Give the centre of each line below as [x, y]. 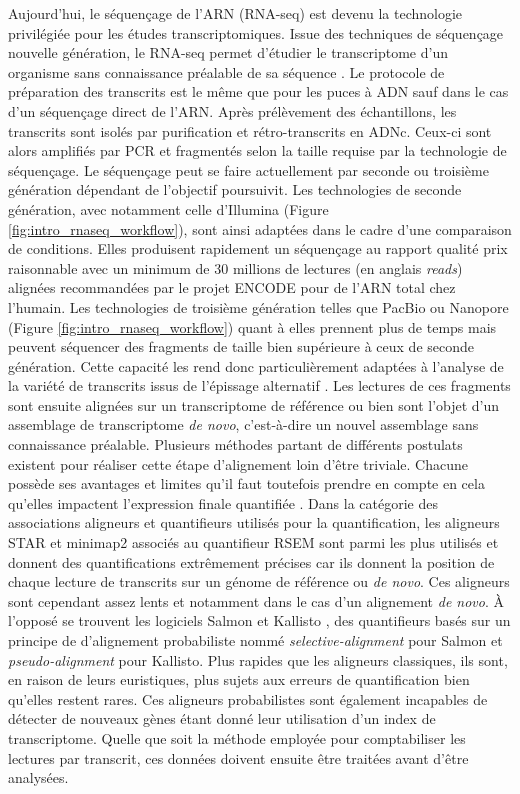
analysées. [38, 777]
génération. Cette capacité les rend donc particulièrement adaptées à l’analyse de [256, 365]
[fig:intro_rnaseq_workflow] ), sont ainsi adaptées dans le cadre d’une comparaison [260, 228]
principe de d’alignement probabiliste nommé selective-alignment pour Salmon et [255, 640]
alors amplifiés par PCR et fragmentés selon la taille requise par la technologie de [257, 150]
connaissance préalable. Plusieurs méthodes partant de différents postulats [235, 444]
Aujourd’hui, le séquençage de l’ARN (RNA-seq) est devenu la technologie [235, 13]
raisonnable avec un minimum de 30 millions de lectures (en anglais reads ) [235, 267]
